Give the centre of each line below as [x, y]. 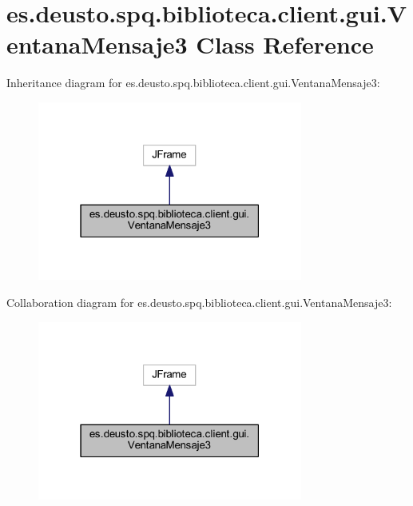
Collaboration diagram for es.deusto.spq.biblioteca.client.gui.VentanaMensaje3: [199, 303]
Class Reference [285, 44]
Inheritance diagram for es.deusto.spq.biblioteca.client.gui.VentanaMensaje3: [193, 83]
